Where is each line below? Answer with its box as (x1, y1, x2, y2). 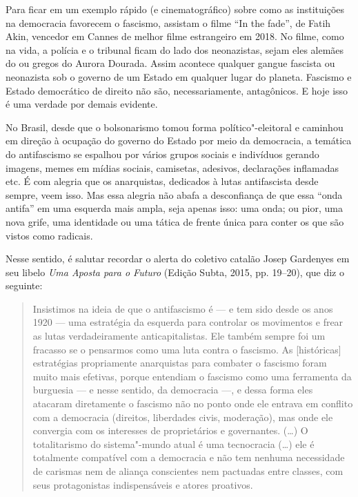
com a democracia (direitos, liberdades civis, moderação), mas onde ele (32, 409, 333, 424)
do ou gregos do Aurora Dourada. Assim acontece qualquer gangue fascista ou (6, 56, 335, 70)
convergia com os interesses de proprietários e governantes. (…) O (32, 423, 308, 438)
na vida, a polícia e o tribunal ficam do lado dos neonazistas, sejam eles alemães (6, 42, 344, 57)
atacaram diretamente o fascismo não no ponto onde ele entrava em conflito (32, 396, 353, 411)
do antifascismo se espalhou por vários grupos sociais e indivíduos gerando (6, 146, 319, 161)
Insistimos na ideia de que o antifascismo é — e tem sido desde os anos (32, 301, 333, 315)
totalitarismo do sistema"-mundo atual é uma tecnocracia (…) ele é (32, 436, 315, 451)
